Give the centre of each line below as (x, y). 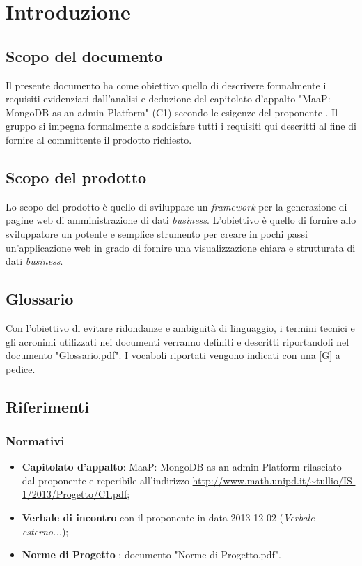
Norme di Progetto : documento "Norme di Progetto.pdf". (151, 554)
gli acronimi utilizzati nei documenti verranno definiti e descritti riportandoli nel (178, 341)
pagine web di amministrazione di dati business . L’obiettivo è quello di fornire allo (181, 220)
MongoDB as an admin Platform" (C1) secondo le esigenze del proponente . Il (172, 112)
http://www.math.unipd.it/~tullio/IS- (274, 480)
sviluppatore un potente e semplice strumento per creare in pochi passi (157, 233)
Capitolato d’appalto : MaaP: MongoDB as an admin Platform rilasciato (182, 467)
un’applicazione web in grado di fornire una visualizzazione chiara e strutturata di (181, 247)
